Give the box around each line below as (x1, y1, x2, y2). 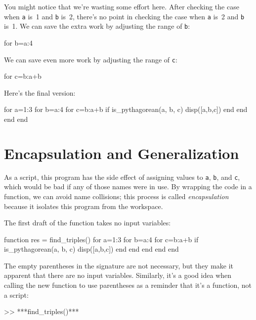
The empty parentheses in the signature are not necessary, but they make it (4, 260, 234, 270)
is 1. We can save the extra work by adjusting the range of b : (4, 21, 190, 31)
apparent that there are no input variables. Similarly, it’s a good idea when (4, 270, 232, 280)
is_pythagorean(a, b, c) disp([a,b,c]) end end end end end (4, 244, 179, 254)
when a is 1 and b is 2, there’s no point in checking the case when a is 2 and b (4, 11, 245, 21)
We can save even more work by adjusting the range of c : (4, 54, 177, 64)
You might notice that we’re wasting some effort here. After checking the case (4, 1, 239, 11)
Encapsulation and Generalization (4, 143, 239, 163)
